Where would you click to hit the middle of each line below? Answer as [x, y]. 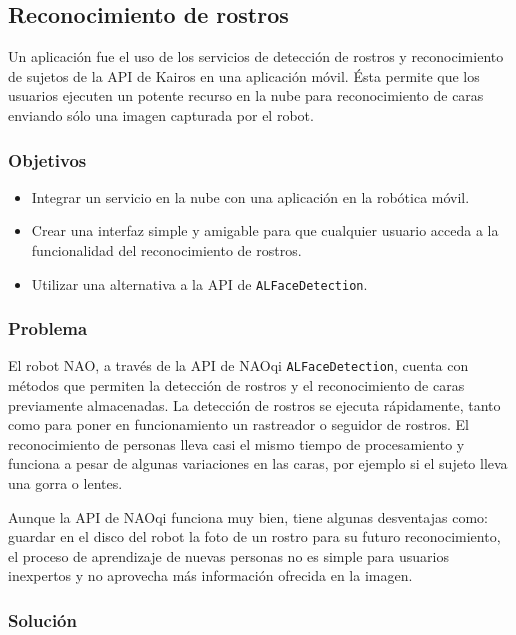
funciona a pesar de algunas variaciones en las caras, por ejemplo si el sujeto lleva [258, 463]
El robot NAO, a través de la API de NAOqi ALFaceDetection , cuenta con [238, 365]
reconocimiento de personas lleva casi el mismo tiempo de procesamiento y [236, 443]
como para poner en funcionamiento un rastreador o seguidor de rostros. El [238, 424]
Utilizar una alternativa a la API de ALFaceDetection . [199, 283]
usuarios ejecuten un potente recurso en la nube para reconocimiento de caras [246, 95]
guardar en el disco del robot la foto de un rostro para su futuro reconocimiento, [254, 536]
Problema [48, 328]
